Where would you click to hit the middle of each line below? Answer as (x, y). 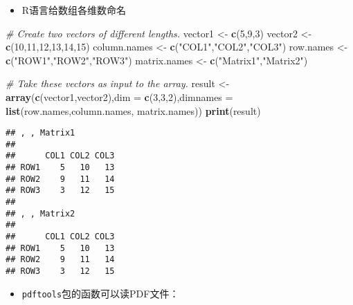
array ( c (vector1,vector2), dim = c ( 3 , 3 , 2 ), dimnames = (119, 96)
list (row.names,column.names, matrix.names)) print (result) (133, 110)
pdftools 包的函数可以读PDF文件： (100, 293)
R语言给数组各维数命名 (74, 10)
